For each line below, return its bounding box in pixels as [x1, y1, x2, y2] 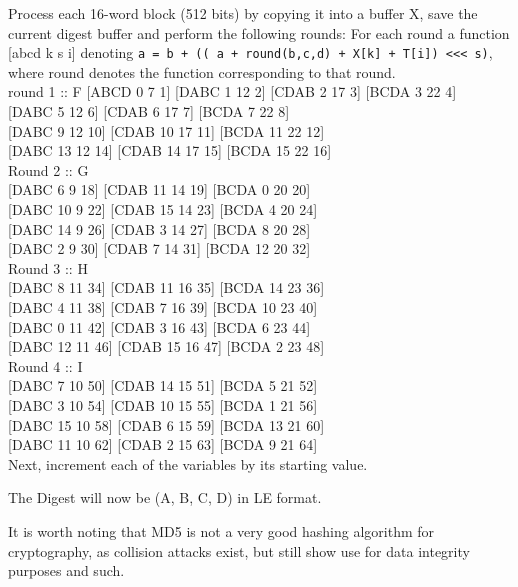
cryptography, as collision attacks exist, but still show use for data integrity [8, 540, 470, 561]
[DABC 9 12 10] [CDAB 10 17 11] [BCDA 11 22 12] [8, 120, 325, 141]
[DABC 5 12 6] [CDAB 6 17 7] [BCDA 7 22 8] [8, 101, 290, 122]
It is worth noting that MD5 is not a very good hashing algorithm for [8, 520, 435, 541]
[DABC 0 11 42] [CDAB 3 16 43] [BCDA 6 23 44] [8, 316, 311, 337]
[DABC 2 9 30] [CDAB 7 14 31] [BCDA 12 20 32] [8, 238, 311, 259]
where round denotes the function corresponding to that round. [8, 61, 396, 82]
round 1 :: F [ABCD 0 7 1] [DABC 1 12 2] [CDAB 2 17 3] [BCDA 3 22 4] [8, 81, 457, 102]
